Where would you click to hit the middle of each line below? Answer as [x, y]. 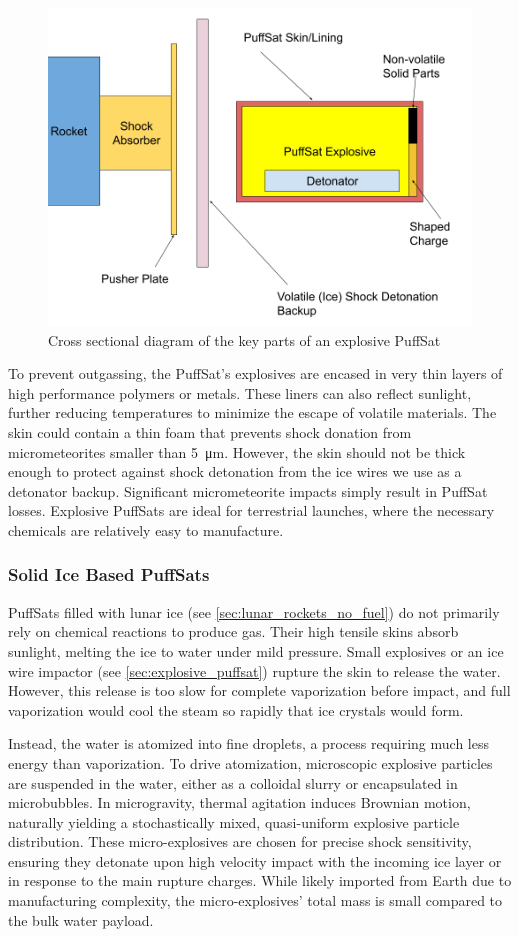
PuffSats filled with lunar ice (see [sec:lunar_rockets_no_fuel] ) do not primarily [254, 611]
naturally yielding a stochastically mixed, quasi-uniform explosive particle [234, 821]
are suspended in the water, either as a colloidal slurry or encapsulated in [233, 782]
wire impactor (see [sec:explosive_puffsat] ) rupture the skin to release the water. [254, 670]
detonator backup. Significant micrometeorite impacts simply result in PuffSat [248, 490]
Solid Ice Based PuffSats [109, 574]
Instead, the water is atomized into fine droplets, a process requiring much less [248, 743]
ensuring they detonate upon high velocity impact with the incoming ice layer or [255, 860]
